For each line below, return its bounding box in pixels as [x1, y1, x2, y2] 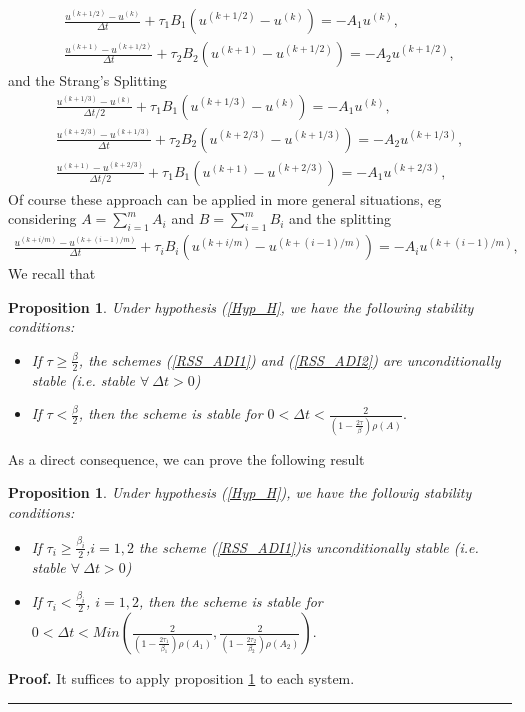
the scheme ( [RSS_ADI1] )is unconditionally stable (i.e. [139, 536, 479, 557]
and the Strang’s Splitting [8, 70, 167, 91]
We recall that [8, 263, 96, 284]
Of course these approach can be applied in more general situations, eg [8, 188, 442, 209]
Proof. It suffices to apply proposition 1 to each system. [8, 668, 355, 689]
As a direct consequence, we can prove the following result [8, 448, 365, 469]
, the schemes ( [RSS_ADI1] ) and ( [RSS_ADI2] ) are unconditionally [78, 349, 501, 370]
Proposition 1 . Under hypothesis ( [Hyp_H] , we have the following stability [8, 296, 474, 317]
